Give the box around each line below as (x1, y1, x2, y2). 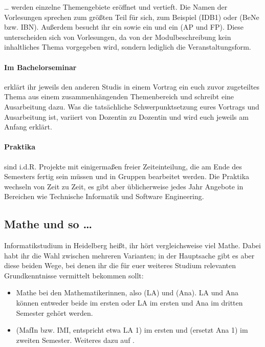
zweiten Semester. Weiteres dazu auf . (16, 334, 135, 345)
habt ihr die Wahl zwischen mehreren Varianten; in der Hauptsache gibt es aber (4, 250, 255, 261)
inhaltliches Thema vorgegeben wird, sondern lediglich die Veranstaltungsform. (4, 41, 251, 52)
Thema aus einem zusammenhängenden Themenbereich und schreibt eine (4, 91, 234, 102)
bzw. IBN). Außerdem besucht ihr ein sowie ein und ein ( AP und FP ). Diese (4, 21, 244, 32)
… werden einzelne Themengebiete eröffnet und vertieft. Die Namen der (4, 2, 228, 12)
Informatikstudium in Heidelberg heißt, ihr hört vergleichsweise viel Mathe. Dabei (4, 240, 261, 251)
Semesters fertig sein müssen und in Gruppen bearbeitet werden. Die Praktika (4, 171, 250, 182)
